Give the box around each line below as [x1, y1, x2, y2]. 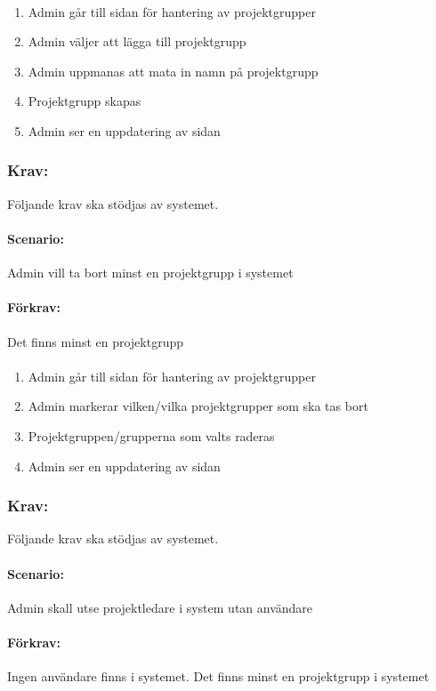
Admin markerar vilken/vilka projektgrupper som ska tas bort [28, 397, 368, 415]
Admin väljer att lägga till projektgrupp [28, 32, 246, 51]
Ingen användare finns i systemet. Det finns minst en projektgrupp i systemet [7, 667, 430, 686]
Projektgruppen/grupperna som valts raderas [28, 426, 275, 445]
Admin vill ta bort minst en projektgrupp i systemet [7, 263, 294, 282]
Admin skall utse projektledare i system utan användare [7, 598, 313, 616]
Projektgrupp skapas [28, 92, 141, 110]
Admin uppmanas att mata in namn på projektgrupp [28, 61, 319, 80]
